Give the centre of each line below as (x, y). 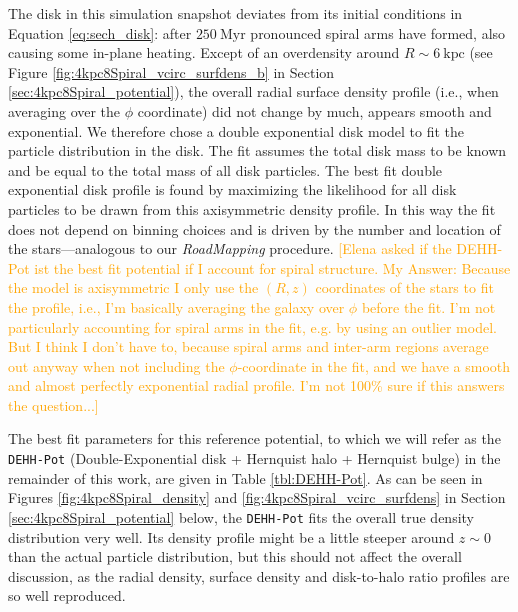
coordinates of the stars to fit (404, 287)
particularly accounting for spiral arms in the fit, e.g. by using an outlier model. (252, 326)
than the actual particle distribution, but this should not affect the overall (235, 556)
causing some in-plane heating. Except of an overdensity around (204, 52)
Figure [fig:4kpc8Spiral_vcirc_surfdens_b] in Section (171, 71)
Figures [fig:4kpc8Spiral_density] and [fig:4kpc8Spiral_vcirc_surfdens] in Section (257, 497)
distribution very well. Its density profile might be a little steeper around (231, 536)
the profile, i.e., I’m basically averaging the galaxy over (176, 306)
